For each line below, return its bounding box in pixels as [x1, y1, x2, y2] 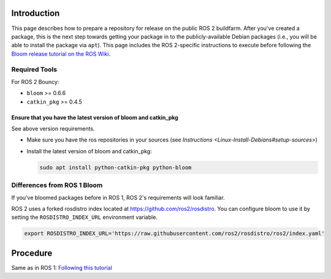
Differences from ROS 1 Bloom [11, 181, 103, 189]
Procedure [11, 248, 53, 258]
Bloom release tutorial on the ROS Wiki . [11, 50, 110, 58]
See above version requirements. [11, 125, 95, 132]
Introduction [11, 8, 60, 18]
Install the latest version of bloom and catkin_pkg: [26, 147, 153, 155]
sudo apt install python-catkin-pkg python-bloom [39, 164, 192, 171]
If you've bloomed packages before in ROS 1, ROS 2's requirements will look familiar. [11, 194, 225, 201]
